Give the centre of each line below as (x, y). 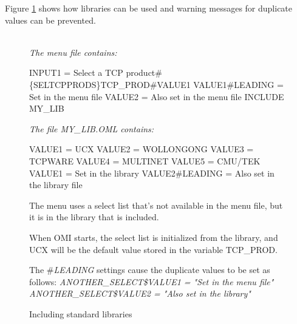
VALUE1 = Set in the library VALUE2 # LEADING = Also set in (152, 173)
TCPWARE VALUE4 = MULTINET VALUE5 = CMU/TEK (145, 160)
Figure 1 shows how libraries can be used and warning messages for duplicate (149, 8)
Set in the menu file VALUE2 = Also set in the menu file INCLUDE (157, 96)
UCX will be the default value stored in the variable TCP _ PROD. (153, 249)
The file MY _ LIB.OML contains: (92, 128)
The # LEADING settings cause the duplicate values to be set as (150, 270)
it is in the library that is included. (94, 217)
